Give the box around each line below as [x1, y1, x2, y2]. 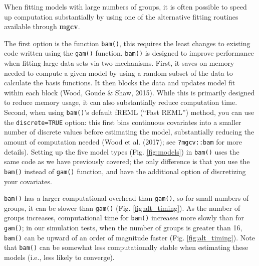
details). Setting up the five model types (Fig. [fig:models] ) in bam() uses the [4, 146, 239, 157]
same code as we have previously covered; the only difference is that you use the [4, 156, 250, 167]
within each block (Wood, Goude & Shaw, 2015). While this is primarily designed [4, 87, 255, 97]
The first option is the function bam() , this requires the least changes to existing [4, 38, 250, 48]
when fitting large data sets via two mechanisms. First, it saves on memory [4, 58, 234, 68]
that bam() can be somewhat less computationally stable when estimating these [4, 242, 248, 252]
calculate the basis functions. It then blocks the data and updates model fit [4, 77, 235, 88]
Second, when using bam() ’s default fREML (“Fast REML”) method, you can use [4, 107, 254, 117]
